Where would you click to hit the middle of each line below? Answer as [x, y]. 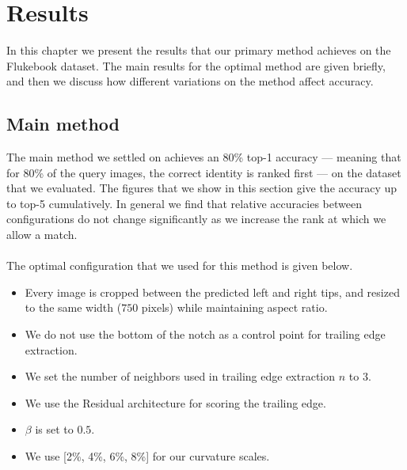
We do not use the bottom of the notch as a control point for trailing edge [205, 334]
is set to [54, 429]
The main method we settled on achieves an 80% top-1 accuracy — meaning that [204, 157]
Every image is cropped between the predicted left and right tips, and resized [212, 292]
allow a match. [42, 235]
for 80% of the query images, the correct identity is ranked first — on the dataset [204, 172]
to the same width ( [73, 307]
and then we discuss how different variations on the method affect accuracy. [190, 81]
